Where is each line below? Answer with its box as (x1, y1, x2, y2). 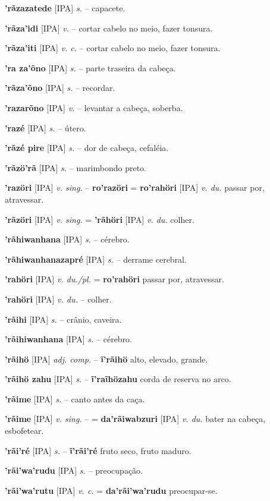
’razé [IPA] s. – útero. (5, 121, 86, 134)
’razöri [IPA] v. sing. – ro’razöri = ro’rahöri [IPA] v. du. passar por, (5, 181, 265, 194)
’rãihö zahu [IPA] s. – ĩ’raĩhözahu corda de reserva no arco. (5, 373, 231, 385)
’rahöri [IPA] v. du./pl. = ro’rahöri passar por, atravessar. (5, 273, 224, 285)
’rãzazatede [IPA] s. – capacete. (5, 2, 125, 14)
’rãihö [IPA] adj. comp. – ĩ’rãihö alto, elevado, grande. (5, 352, 208, 365)
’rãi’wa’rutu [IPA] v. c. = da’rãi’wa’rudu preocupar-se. (5, 484, 218, 496)
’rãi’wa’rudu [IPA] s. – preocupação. (5, 464, 143, 477)
